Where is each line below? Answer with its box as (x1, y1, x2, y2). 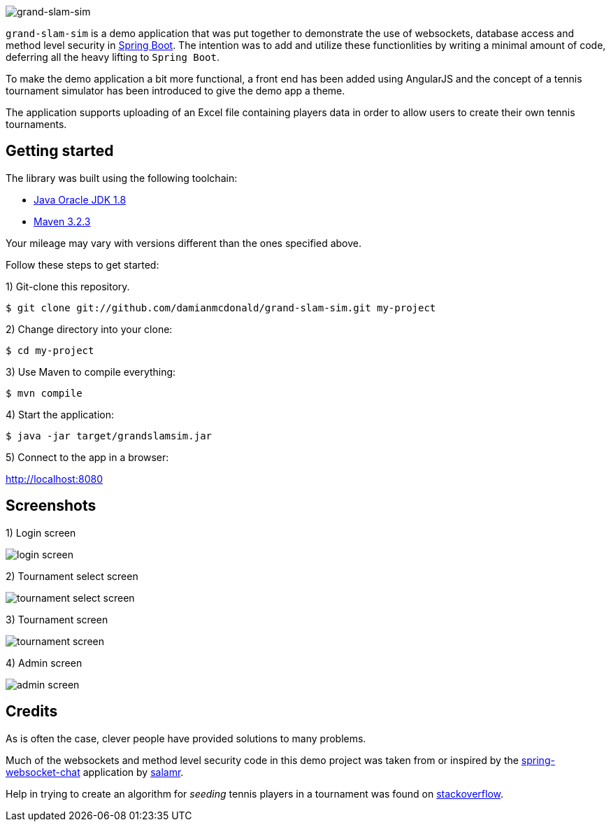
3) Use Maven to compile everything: (6, 365, 176, 378)
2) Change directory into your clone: (6, 323, 173, 335)
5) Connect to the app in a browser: (6, 451, 169, 463)
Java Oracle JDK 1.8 (34, 193, 127, 206)
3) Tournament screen (6, 613, 108, 625)
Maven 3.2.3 (34, 215, 91, 227)
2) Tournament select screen (6, 570, 138, 582)
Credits (6, 702, 58, 721)
